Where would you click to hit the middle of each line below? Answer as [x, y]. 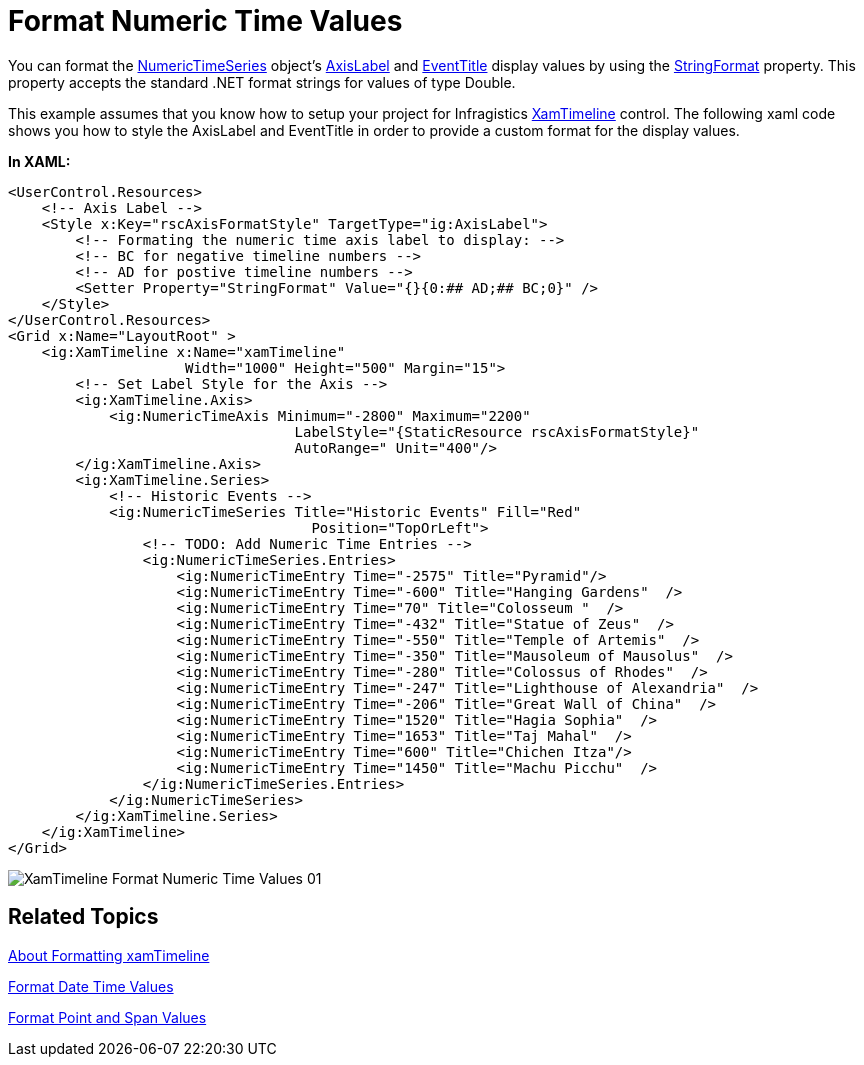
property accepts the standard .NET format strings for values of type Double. [262, 82]
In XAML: [39, 161]
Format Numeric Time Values [205, 21]
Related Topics [83, 917]
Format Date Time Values [91, 986]
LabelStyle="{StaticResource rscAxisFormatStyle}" [497, 431]
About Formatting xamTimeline [109, 955]
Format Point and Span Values [107, 1017]
